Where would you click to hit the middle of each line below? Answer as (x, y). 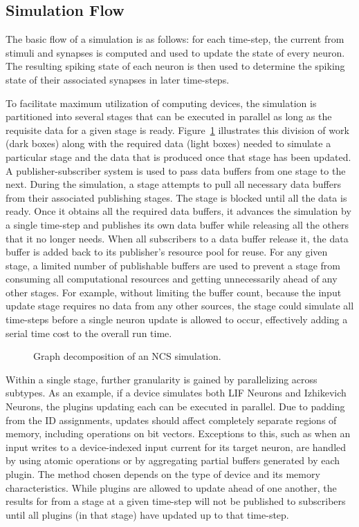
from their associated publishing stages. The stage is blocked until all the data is (176, 197)
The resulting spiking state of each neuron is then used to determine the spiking (175, 66)
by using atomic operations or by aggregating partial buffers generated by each (173, 460)
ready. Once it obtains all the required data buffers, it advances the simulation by (178, 211)
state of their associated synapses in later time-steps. (118, 79)
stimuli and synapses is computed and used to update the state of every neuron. (175, 52)
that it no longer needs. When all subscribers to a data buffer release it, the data (177, 238)
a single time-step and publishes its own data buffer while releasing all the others (177, 224)
